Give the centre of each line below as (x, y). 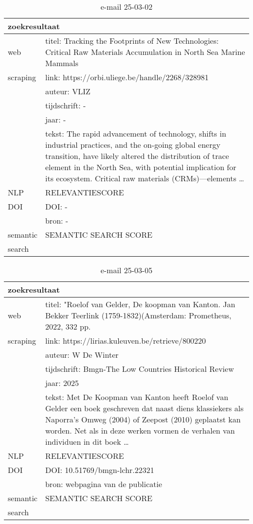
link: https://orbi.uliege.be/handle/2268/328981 (127, 77)
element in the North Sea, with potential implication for (141, 167)
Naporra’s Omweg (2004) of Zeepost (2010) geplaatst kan (143, 419)
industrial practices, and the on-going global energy (133, 145)
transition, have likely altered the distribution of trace (137, 156)
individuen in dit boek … (87, 442)
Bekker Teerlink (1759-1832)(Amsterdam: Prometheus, (138, 315)
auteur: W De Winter (82, 355)
